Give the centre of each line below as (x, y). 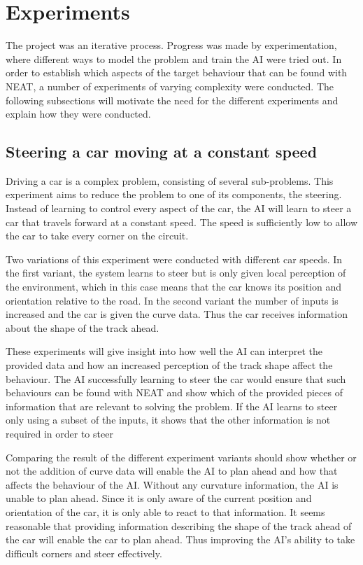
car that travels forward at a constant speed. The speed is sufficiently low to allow (182, 222)
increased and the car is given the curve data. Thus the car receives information (177, 314)
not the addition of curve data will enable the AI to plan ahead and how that (172, 471)
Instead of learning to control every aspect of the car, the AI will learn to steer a (179, 208)
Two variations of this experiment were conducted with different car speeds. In (174, 259)
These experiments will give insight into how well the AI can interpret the (164, 351)
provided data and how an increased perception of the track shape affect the (169, 365)
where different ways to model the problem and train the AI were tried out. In (174, 58)
